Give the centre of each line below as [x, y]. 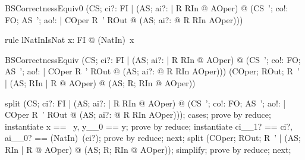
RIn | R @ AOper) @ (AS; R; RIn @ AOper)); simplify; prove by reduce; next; [148, 149]
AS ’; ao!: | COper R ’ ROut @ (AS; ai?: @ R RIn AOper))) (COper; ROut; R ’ [152, 71]
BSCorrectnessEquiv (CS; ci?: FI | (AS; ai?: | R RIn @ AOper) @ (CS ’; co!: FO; [153, 59]
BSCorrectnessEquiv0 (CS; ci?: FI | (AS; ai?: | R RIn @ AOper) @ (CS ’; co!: [147, 8]
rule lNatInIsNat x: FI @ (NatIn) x [70, 40]
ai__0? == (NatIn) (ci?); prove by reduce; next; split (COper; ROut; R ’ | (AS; [153, 138]
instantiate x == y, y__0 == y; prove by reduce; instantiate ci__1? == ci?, [149, 126]
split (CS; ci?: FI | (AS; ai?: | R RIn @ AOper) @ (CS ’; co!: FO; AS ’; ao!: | [145, 103]
